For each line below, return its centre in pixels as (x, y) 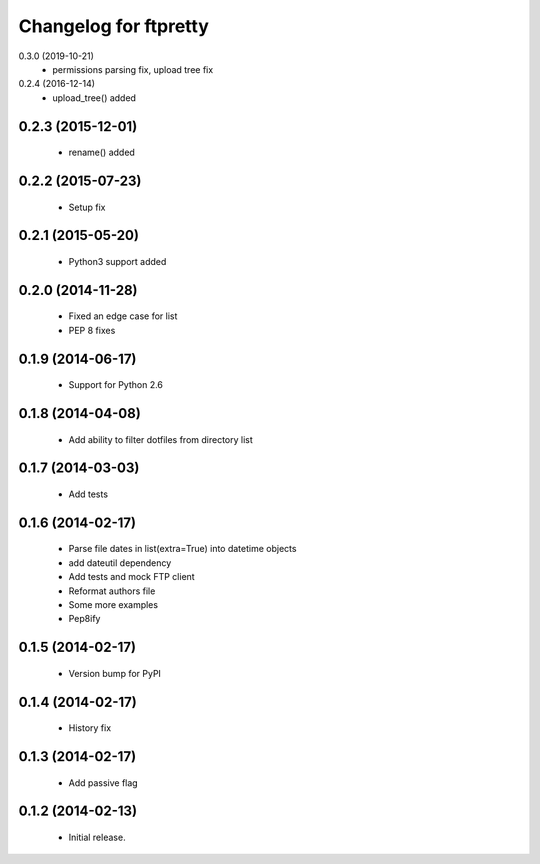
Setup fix (87, 207)
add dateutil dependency (120, 562)
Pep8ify (84, 619)
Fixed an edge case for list (123, 316)
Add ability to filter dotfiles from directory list (161, 439)
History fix (90, 728)
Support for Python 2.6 (116, 385)
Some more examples (113, 604)
